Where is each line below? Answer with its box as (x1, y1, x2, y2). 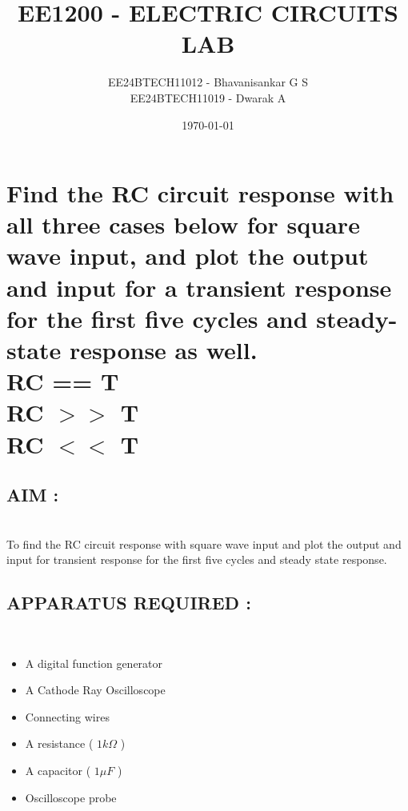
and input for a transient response (6, 270, 392, 303)
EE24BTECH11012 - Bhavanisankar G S (107, 74, 309, 90)
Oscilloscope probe (25, 789, 117, 805)
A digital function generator (25, 654, 163, 671)
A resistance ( (25, 735, 94, 752)
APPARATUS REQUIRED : (6, 590, 251, 615)
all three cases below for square (6, 208, 360, 241)
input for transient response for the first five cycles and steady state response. (6, 551, 387, 568)
